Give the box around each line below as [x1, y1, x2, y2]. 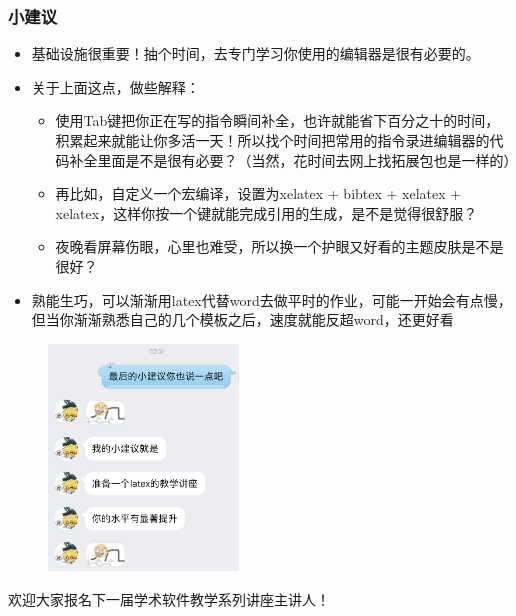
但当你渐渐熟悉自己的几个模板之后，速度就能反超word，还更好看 [31, 309, 454, 330]
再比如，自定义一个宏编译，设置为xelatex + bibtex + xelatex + [55, 183, 462, 204]
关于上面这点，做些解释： [31, 76, 200, 97]
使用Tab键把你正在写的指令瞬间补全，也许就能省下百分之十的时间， [55, 110, 500, 131]
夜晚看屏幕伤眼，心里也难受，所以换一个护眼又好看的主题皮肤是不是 [55, 236, 504, 257]
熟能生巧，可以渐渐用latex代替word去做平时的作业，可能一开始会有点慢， [31, 289, 512, 310]
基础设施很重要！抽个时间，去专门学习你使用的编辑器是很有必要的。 [31, 43, 480, 64]
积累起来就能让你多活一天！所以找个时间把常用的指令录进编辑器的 [55, 130, 490, 150]
